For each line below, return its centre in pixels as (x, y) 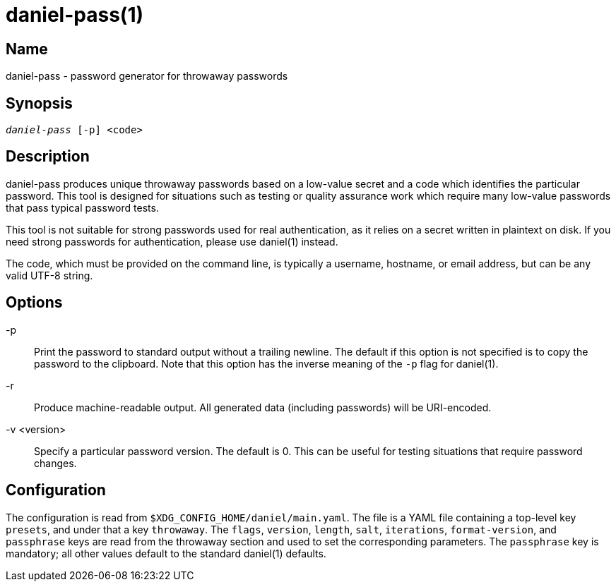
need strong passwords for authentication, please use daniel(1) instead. (172, 241)
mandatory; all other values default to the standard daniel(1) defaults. (166, 553)
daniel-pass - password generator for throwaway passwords (147, 76)
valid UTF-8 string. (49, 275)
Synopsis (39, 103)
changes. (55, 463)
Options (34, 303)
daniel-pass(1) (75, 15)
